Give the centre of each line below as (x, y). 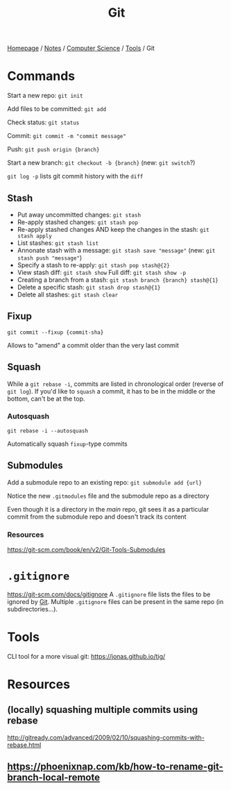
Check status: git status (43, 122)
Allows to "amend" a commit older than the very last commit (93, 345)
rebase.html (24, 745)
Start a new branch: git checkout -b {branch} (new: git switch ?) (101, 163)
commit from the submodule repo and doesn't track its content (97, 516)
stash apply (34, 236)
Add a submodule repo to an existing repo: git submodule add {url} (105, 482)
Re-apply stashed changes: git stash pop (78, 222)
